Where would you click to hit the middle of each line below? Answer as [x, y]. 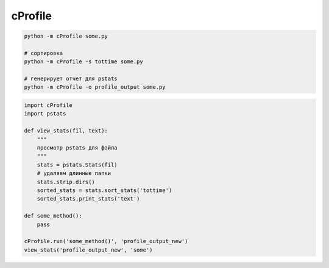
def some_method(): [53, 216]
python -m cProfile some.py [66, 36]
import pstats [45, 114]
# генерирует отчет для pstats [71, 79]
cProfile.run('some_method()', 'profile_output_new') [106, 241]
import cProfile [48, 105]
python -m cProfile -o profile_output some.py [95, 87]
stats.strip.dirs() [66, 182]
